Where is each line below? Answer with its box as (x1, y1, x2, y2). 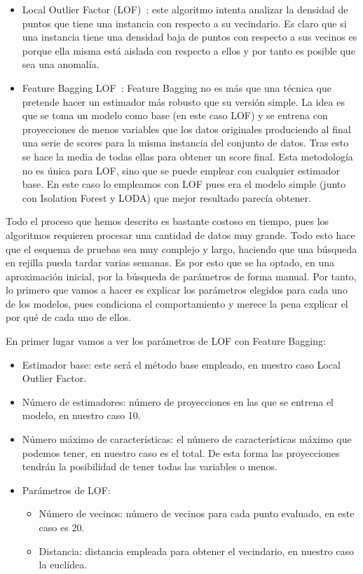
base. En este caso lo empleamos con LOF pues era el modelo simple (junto (22, 177, 346, 191)
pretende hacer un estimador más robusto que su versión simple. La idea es (22, 94, 345, 109)
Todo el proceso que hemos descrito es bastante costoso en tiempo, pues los (6, 214, 329, 228)
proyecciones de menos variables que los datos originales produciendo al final (22, 121, 351, 136)
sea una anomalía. (22, 57, 100, 71)
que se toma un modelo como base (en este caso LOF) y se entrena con (22, 108, 328, 123)
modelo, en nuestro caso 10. (22, 408, 141, 423)
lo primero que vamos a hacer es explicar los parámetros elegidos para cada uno (6, 282, 348, 297)
